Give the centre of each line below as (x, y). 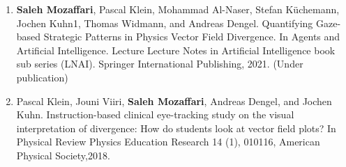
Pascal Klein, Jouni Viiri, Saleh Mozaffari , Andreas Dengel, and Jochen (174, 101)
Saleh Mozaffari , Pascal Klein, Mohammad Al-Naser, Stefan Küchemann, (178, 9)
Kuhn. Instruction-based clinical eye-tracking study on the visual (155, 114)
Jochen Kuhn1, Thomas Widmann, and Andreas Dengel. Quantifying (165, 23)
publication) (42, 77)
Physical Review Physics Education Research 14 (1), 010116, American (168, 142)
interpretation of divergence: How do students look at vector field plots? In (176, 128)
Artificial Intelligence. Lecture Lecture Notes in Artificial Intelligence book (176, 50)
